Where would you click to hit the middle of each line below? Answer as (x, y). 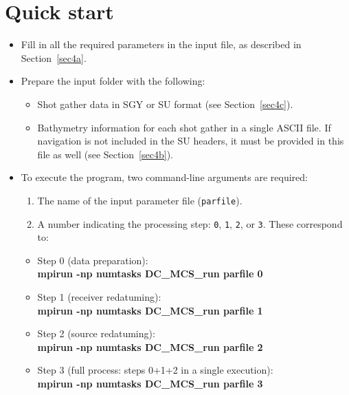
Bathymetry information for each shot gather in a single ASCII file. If (184, 127)
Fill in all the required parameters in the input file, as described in (161, 44)
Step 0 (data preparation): (93, 260)
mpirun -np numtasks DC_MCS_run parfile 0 (150, 274)
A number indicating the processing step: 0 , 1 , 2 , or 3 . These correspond (190, 223)
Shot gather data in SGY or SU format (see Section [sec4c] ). (165, 104)
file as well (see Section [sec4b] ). (105, 154)
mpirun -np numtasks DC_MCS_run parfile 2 (150, 346)
